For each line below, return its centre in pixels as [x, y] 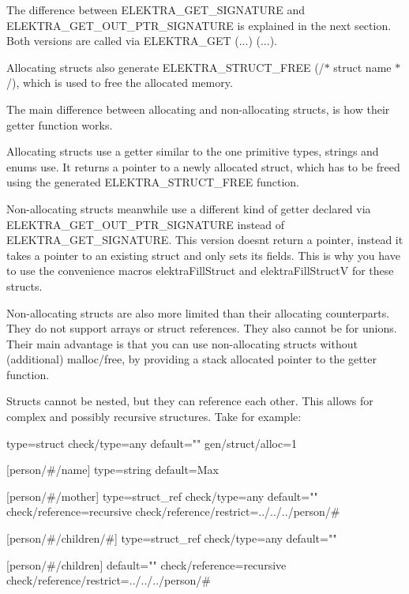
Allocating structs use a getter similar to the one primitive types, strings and [193, 151]
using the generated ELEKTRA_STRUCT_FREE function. [153, 182]
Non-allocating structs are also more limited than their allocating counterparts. [198, 312]
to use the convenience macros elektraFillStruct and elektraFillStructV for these [200, 271]
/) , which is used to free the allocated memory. [120, 83]
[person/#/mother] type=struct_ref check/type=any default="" [162, 496]
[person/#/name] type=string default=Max [113, 470]
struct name [362, 67]
